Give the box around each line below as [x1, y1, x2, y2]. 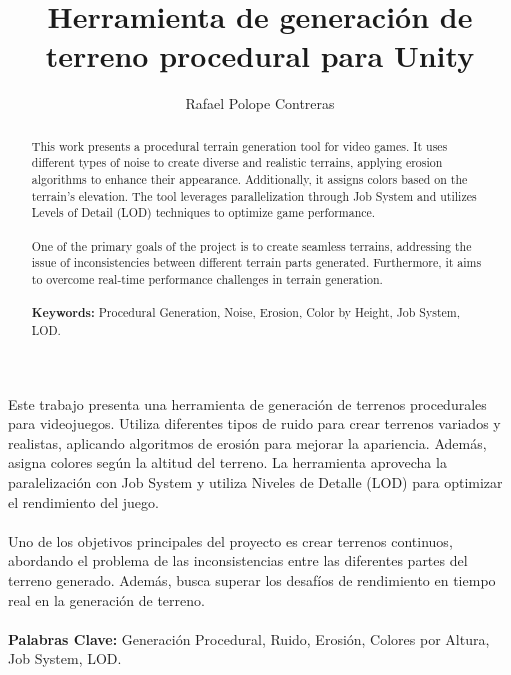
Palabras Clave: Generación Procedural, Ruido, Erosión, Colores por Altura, [8, 628, 490, 649]
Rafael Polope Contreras [185, 93, 335, 114]
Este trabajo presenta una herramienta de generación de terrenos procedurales [8, 393, 487, 414]
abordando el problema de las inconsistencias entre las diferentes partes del [8, 550, 468, 571]
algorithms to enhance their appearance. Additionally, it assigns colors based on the [31, 171, 468, 188]
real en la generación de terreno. [8, 589, 205, 610]
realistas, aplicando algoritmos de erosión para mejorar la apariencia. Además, [8, 432, 487, 453]
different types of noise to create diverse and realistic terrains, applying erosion [31, 154, 443, 171]
